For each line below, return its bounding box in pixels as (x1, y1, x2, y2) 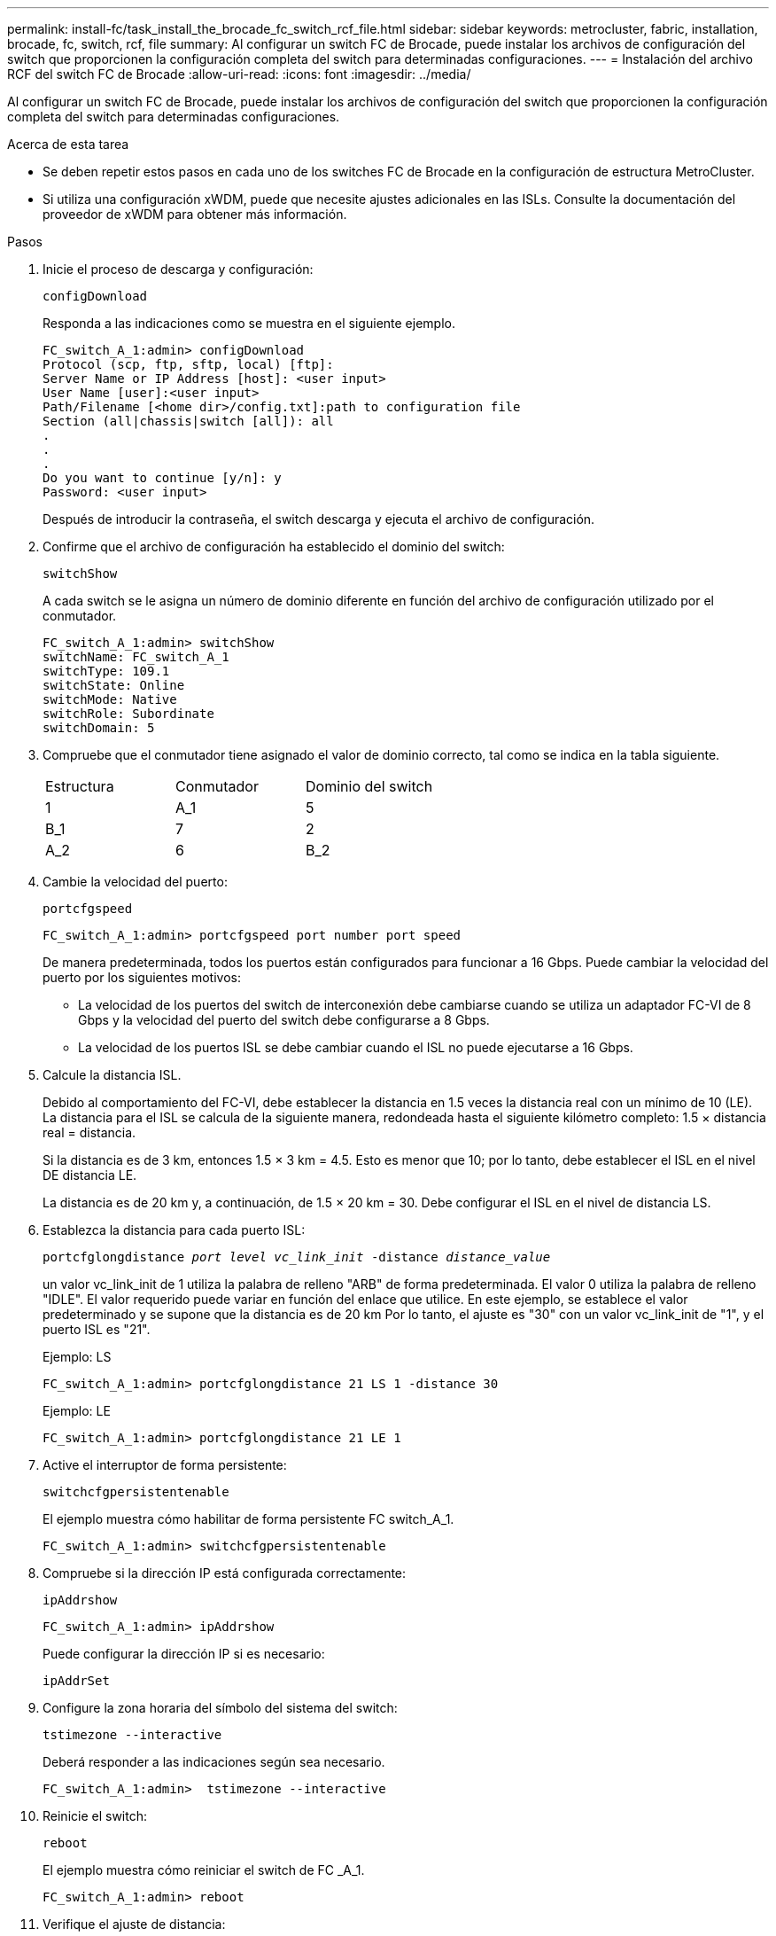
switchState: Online (43, 678, 185, 692)
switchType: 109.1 (43, 664, 170, 678)
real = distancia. (43, 1125, 136, 1140)
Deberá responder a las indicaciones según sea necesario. (43, 1754, 385, 1769)
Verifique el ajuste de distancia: (43, 1916, 226, 1932)
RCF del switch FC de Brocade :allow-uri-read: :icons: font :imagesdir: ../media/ (7, 66, 471, 82)
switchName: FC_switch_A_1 (43, 650, 229, 664)
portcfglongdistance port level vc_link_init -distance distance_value (43, 1250, 551, 1264)
